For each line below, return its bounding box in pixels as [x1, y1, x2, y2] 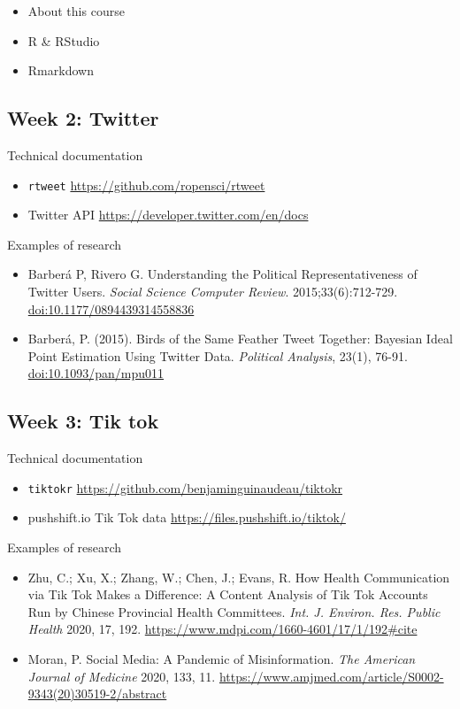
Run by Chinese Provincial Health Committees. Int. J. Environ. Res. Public [27, 602, 441, 620]
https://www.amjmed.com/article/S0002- [218, 667, 444, 685]
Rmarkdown [27, 61, 94, 80]
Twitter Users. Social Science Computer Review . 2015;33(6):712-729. [27, 282, 398, 301]
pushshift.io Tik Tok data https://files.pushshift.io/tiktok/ [27, 508, 346, 527]
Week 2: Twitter [7, 104, 159, 132]
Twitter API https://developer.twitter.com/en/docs [27, 205, 309, 224]
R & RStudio [27, 31, 100, 50]
